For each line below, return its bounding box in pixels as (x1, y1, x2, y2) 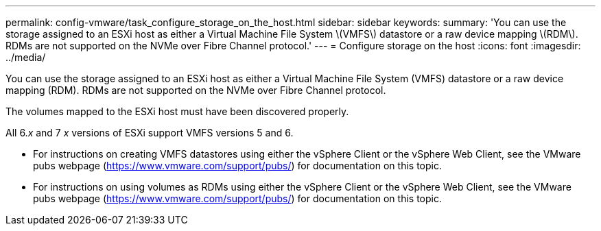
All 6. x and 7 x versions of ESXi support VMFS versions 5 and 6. (5, 127, 294, 138)
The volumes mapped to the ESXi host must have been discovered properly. (5, 106, 349, 117)
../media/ (5, 51, 46, 63)
